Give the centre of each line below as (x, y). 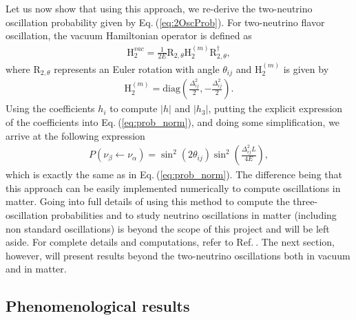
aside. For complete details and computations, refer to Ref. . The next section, (170, 242)
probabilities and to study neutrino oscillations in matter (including (194, 214)
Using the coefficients (50, 108)
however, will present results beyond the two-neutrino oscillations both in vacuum (178, 255)
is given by (306, 68)
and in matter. (36, 269)
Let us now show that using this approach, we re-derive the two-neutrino (159, 8)
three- (305, 201)
